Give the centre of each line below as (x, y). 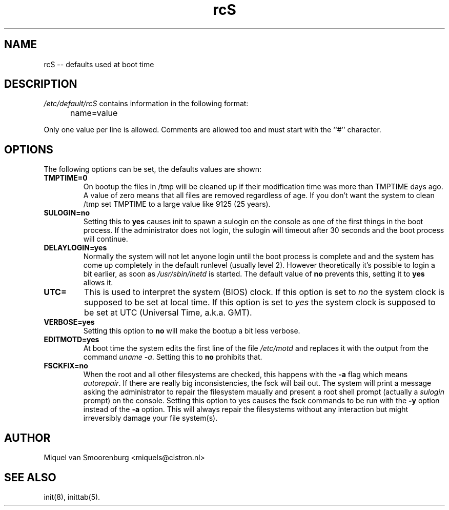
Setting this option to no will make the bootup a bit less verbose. (192, 331)
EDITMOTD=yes (72, 340)
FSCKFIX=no (66, 366)
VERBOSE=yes (69, 322)
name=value (94, 113)
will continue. (106, 239)
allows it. (98, 283)
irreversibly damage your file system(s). (150, 418)
